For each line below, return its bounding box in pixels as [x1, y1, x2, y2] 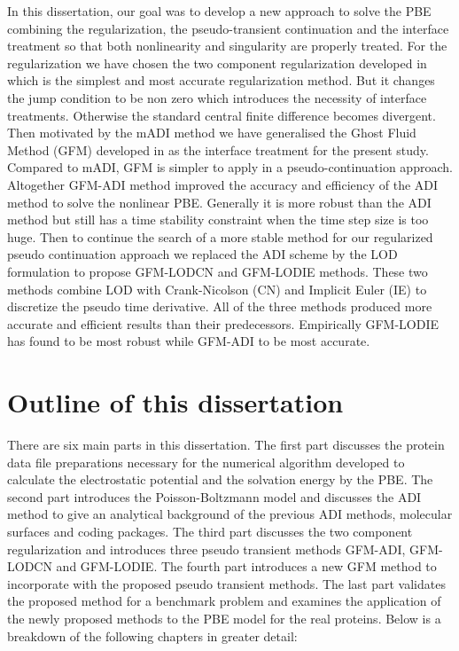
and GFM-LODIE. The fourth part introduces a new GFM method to [56, 557, 437, 576]
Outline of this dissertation [7, 384, 344, 420]
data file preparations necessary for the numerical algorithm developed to [7, 452, 405, 471]
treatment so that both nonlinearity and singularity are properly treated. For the [7, 36, 447, 55]
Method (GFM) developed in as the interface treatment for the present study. [7, 140, 429, 159]
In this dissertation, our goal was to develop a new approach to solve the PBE [7, 2, 432, 20]
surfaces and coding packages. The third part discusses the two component [7, 522, 413, 540]
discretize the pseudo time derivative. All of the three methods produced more [7, 297, 432, 316]
